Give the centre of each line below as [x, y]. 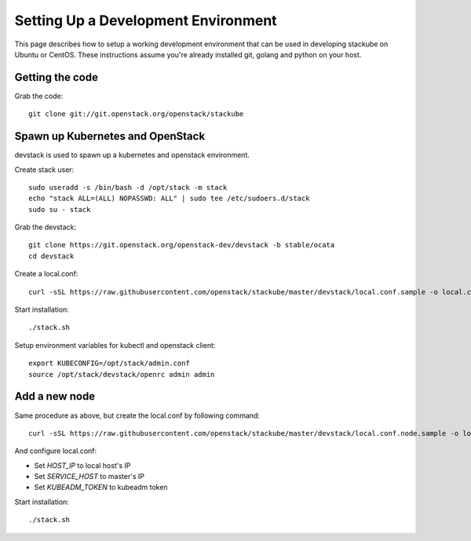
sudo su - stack [60, 209]
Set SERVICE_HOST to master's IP [89, 477]
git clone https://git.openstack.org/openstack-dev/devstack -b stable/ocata [182, 245]
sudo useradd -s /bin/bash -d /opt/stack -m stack [128, 187]
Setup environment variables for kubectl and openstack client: [115, 345]
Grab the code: [39, 96]
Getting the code [56, 77]
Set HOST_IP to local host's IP [82, 465]
